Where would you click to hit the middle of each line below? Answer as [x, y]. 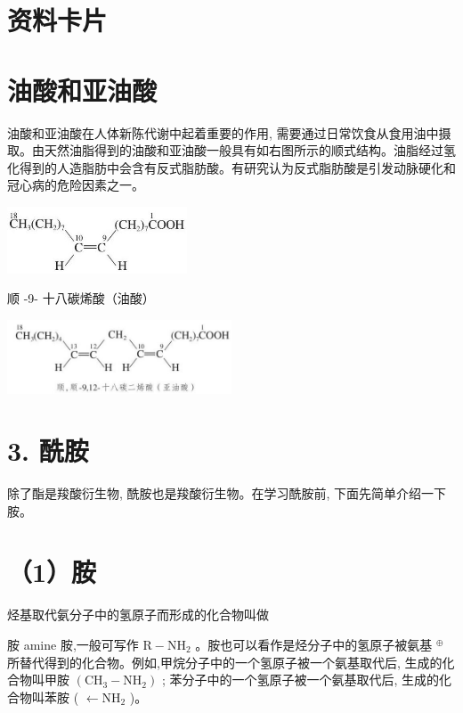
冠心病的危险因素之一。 [76, 185]
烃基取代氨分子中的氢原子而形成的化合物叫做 [138, 615]
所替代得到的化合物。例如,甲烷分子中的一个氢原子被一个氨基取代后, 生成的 [225, 662]
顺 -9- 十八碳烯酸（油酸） [81, 298]
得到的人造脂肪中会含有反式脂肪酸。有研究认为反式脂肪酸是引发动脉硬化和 [237, 167]
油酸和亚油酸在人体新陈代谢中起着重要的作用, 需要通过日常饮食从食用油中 [223, 132]
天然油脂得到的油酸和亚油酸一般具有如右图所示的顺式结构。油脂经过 [244, 150]
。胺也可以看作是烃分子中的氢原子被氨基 [314, 644]
